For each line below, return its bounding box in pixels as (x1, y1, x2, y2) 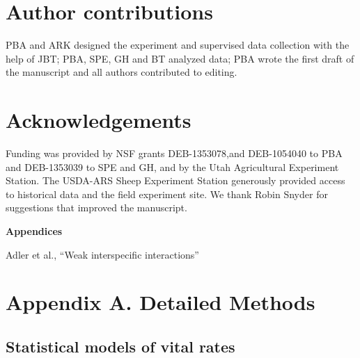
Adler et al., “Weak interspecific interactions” (6, 247, 199, 261)
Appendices (6, 224, 63, 238)
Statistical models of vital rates (6, 335, 235, 357)
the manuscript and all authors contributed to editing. (6, 65, 237, 79)
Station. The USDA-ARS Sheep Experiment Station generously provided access (6, 173, 345, 188)
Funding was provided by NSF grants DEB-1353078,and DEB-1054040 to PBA (6, 146, 343, 161)
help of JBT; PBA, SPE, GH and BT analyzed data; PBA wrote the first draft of (6, 51, 354, 65)
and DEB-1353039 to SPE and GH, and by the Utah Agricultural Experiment (6, 159, 339, 174)
